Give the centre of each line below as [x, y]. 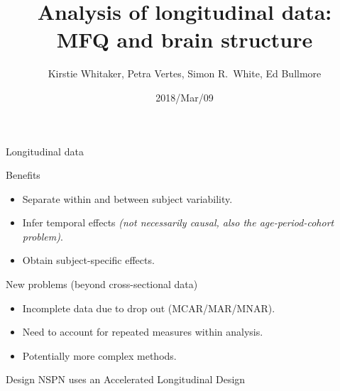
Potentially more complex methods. [99, 355]
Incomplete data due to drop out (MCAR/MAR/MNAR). [149, 308]
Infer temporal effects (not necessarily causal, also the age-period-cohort [178, 222]
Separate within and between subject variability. [127, 198]
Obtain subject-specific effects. [88, 260]
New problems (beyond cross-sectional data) [102, 284]
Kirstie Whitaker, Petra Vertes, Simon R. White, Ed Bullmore [185, 73]
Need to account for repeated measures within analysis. [143, 332]
